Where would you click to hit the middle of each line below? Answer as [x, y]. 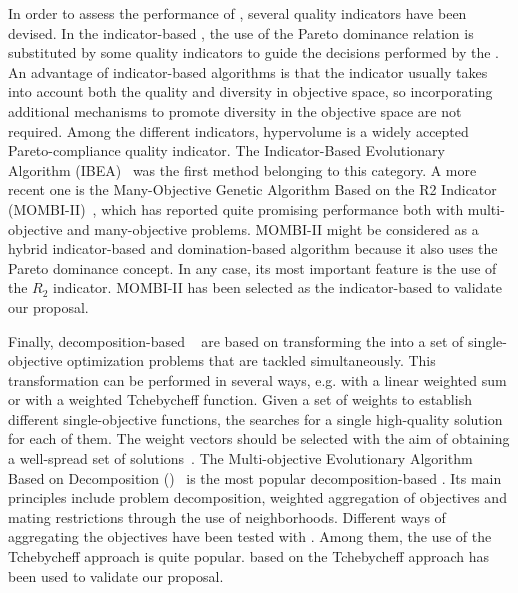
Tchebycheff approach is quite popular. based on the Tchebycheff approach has [249, 556]
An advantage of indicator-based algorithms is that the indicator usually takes [248, 71]
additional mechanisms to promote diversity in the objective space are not [235, 110]
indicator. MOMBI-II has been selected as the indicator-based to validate [278, 287]
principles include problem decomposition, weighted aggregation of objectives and [257, 497]
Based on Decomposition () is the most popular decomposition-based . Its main [255, 477]
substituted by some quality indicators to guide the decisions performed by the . [253, 52]
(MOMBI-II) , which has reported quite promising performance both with [236, 208]
